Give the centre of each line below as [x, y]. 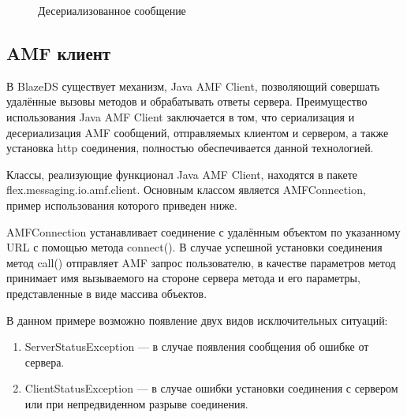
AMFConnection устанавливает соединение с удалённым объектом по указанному [203, 231]
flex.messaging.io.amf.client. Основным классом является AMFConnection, [186, 190]
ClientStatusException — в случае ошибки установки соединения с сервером [211, 388]
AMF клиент [59, 52]
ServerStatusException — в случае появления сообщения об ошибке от [197, 346]
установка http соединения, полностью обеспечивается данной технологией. [190, 148]
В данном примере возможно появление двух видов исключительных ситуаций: [197, 320]
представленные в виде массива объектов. [107, 293]
